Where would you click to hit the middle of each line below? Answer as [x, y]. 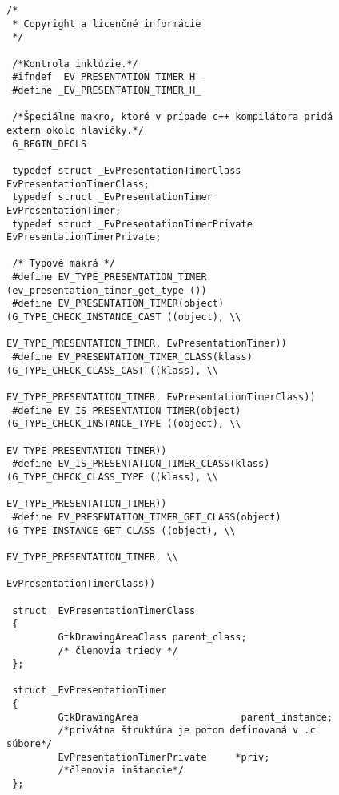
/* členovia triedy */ [118, 650]
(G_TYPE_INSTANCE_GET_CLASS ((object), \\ [121, 530]
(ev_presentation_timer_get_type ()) [107, 290]
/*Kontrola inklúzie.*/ [75, 64]
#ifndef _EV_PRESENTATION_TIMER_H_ [107, 77]
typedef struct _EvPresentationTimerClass [127, 170]
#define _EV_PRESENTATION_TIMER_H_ [107, 90]
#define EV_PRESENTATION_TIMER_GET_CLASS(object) [147, 517]
